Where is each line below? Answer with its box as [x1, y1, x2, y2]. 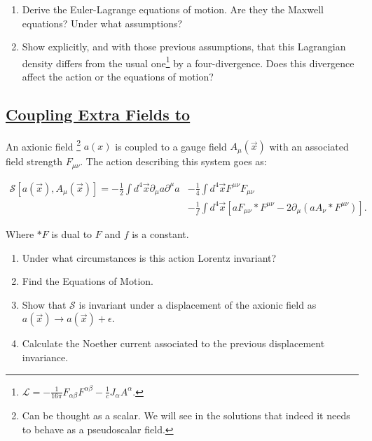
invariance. [22, 349, 69, 364]
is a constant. [132, 227, 189, 241]
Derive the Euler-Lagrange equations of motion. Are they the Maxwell [22, 2, 324, 16]
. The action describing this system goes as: [80, 154, 267, 169]
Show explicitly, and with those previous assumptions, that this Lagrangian [22, 39, 346, 54]
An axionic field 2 [6, 136, 81, 153]
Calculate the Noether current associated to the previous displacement [22, 336, 325, 351]
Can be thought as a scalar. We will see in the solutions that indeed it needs [22, 408, 350, 423]
